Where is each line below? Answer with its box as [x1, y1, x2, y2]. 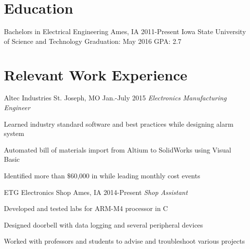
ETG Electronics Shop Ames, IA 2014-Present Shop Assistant [4, 187, 188, 197]
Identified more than [4, 171, 65, 180]
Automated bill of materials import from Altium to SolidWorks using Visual [4, 144, 232, 154]
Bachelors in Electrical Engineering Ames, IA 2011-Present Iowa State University [4, 26, 246, 37]
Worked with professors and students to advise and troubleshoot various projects [4, 236, 245, 246]
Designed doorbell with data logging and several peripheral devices [4, 219, 203, 230]
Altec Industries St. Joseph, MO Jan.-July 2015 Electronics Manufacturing [4, 93, 227, 103]
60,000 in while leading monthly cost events [70, 171, 200, 180]
